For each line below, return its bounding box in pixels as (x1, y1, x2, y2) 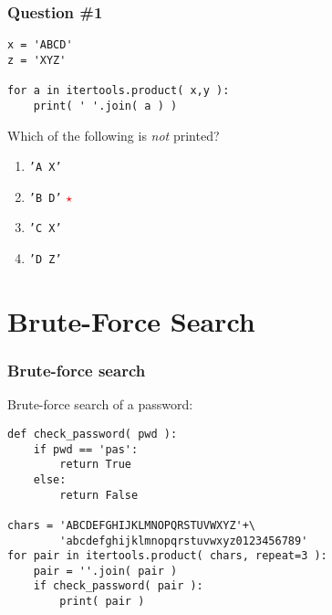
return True (59, 458, 132, 472)
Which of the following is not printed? (7, 125, 220, 144)
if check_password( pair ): (33, 579, 203, 593)
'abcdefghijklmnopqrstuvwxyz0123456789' (59, 534, 308, 547)
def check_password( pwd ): (7, 427, 178, 440)
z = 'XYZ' (7, 53, 67, 67)
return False (59, 488, 139, 502)
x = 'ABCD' (7, 38, 73, 52)
